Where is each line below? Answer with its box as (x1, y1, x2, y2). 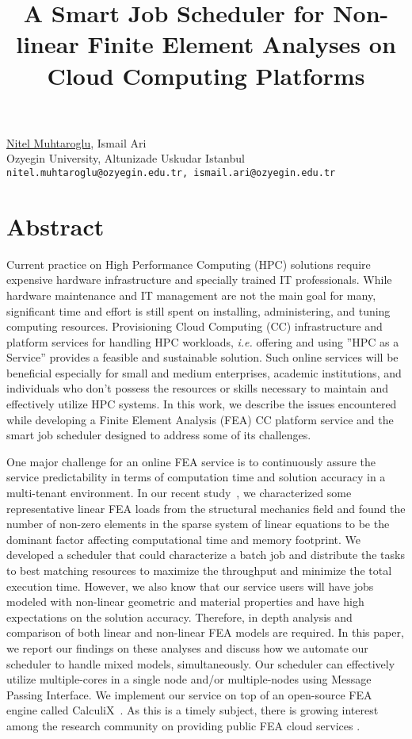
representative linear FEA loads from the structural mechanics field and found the (6, 500, 406, 516)
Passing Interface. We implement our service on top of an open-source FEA (6, 686, 372, 703)
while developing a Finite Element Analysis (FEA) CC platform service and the (6, 411, 394, 427)
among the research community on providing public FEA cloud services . (6, 717, 360, 733)
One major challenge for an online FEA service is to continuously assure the (6, 453, 376, 469)
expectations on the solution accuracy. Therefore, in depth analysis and (6, 608, 353, 625)
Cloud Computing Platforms (47, 59, 365, 91)
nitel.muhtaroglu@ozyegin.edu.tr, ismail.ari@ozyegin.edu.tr (6, 167, 336, 178)
